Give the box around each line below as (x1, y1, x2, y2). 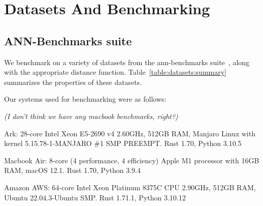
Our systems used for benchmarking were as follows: (4, 94, 167, 104)
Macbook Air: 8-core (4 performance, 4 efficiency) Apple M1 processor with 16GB (4, 155, 259, 165)
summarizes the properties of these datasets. (4, 76, 142, 87)
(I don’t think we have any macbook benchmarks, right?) (4, 110, 178, 121)
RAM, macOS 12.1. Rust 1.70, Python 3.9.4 (4, 165, 141, 175)
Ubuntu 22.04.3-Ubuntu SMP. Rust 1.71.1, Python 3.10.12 (4, 192, 186, 202)
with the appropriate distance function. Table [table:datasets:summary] (4, 67, 226, 77)
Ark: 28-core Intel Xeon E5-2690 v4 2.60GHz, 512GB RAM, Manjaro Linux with (4, 128, 255, 138)
